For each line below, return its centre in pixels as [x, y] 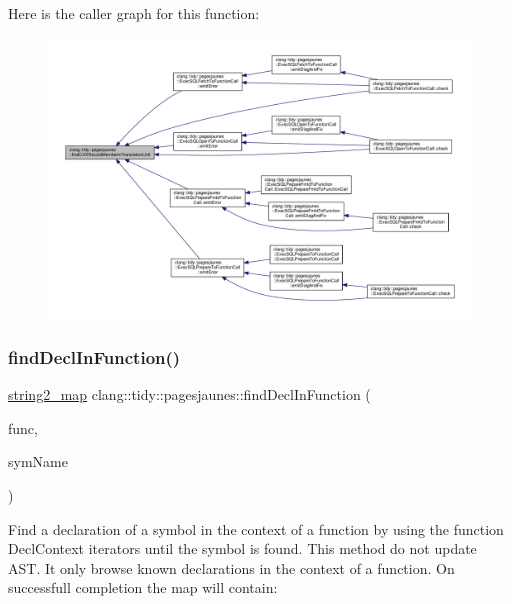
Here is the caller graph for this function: [134, 13]
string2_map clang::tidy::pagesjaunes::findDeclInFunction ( [189, 394]
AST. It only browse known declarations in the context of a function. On [231, 567]
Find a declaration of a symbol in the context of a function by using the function [256, 528]
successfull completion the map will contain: [143, 587]
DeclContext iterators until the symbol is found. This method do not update [242, 548]
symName [38, 461]
